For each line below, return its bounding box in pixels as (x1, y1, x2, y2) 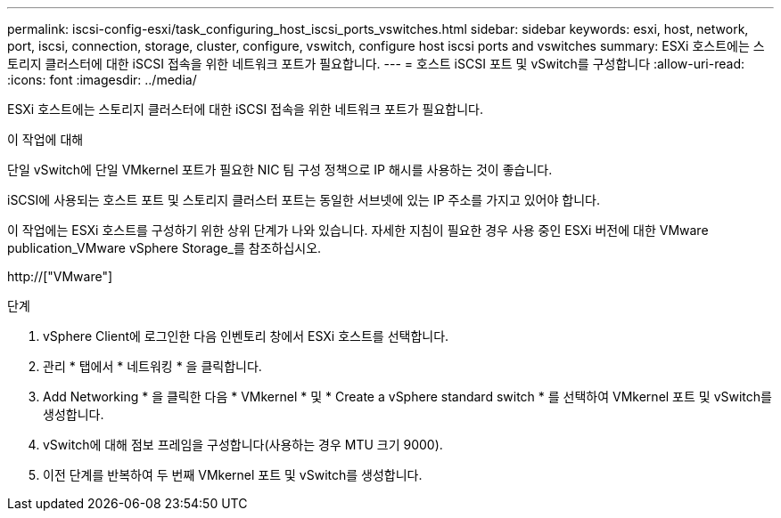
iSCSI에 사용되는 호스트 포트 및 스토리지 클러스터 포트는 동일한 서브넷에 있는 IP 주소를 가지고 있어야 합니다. (7, 192, 600, 207)
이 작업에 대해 (7, 132, 84, 147)
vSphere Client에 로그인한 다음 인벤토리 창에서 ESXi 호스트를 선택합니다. (43, 328, 449, 344)
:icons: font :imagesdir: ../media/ (7, 72, 197, 87)
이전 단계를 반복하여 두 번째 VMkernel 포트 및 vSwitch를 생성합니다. (43, 467, 423, 482)
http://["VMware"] (7, 269, 113, 284)
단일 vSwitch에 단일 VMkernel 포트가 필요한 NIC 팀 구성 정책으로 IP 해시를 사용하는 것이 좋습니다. (7, 162, 553, 177)
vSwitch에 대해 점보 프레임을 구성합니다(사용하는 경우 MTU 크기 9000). (43, 437, 443, 452)
